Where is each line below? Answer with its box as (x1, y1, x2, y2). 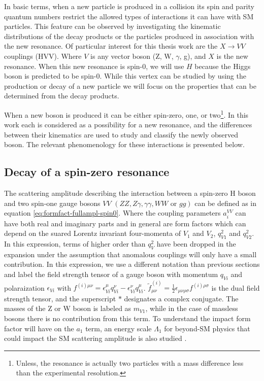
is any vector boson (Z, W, (90, 50, 174, 61)
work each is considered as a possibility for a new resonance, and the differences (4, 119, 252, 130)
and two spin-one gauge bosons (4, 197, 101, 208)
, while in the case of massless (145, 303, 238, 314)
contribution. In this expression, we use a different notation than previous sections (4, 259, 260, 269)
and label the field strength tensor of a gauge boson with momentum (4, 268, 218, 279)
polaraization (4, 282, 45, 293)
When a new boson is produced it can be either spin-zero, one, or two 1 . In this (4, 108, 249, 120)
